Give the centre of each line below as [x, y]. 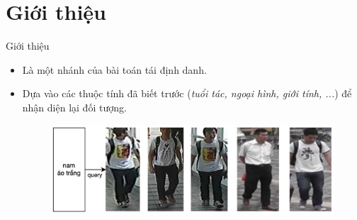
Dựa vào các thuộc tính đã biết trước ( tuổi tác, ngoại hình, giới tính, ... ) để [187, 93]
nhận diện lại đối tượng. [74, 107]
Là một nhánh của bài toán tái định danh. [114, 69]
